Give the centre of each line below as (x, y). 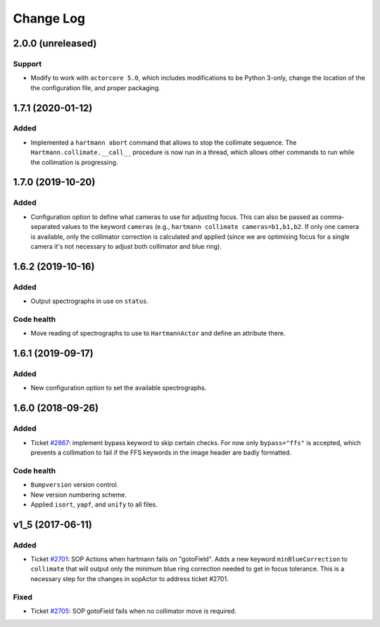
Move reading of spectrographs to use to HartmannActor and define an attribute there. (158, 333)
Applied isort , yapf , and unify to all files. (94, 504)
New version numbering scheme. (78, 495)
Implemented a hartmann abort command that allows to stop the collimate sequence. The (164, 142)
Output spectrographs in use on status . (90, 301)
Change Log (49, 18)
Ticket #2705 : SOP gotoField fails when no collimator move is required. (134, 611)
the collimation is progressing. (74, 162)
